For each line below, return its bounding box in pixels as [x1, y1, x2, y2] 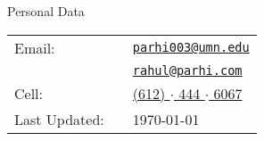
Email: [14, 37, 55, 58]
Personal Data [7, 2, 85, 20]
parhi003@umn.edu [132, 40, 250, 55]
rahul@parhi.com [132, 62, 243, 78]
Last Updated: [14, 108, 104, 129]
